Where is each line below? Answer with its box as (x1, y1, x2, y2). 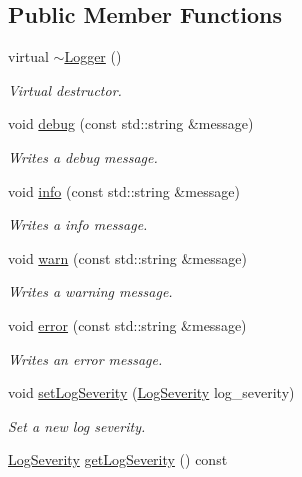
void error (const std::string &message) (8, 314, 247, 335)
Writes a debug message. (8, 146, 158, 167)
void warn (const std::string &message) (8, 247, 247, 268)
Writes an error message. (8, 348, 163, 369)
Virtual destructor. (8, 79, 122, 100)
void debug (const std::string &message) (8, 113, 254, 134)
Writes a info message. (8, 214, 148, 235)
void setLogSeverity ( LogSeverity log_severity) (8, 382, 295, 403)
